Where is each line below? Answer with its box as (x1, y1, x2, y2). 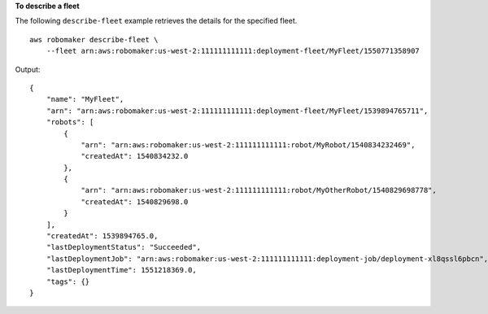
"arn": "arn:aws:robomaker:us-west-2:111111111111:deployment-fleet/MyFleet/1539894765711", (46, 106, 429, 116)
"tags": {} (46, 277, 90, 286)
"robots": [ (46, 118, 94, 127)
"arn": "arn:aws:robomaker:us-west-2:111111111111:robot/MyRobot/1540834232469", (81, 140, 416, 150)
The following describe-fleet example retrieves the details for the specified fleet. (15, 16, 298, 26)
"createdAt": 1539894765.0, (46, 232, 159, 241)
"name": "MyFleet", (46, 94, 124, 104)
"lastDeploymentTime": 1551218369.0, (46, 265, 197, 275)
